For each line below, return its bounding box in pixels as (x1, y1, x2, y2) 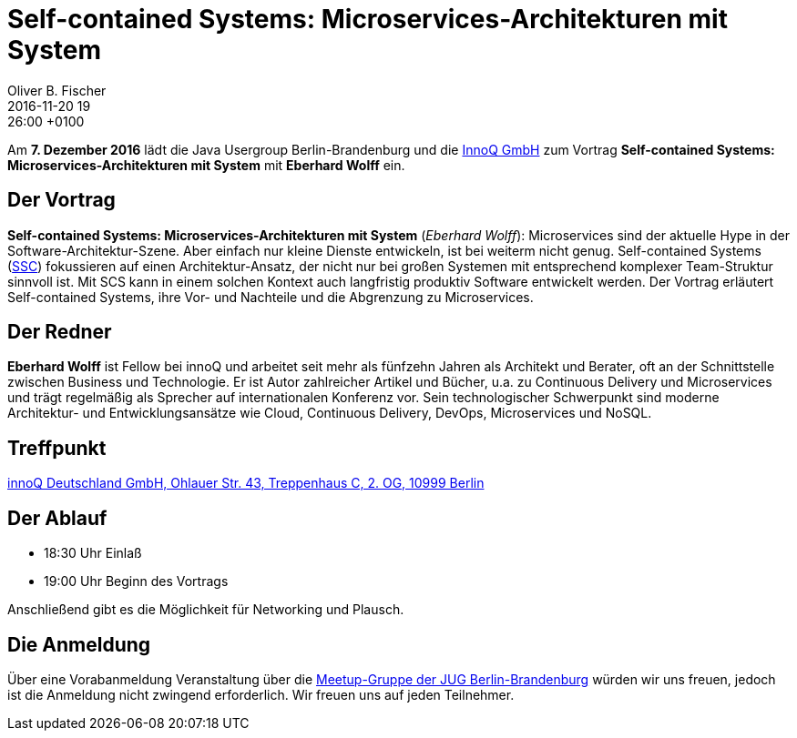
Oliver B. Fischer (7, 82, 107, 98)
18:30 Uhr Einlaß (44, 545, 142, 561)
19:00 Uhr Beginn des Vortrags (44, 573, 229, 590)
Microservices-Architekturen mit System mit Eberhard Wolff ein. (7, 157, 405, 173)
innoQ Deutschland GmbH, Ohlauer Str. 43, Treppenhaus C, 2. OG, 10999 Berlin (7, 475, 485, 491)
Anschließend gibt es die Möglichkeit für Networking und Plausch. (7, 602, 404, 618)
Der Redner (7, 320, 112, 344)
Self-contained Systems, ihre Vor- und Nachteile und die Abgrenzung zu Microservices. (7, 288, 534, 305)
